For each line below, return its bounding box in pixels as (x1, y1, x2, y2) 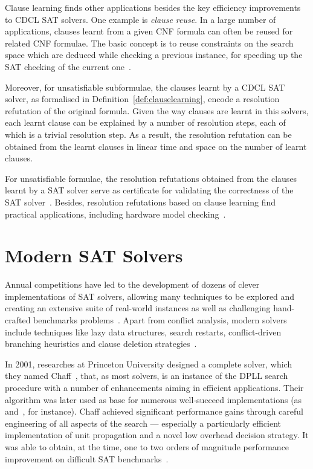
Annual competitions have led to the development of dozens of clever (5, 278, 260, 291)
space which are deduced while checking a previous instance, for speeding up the (5, 48, 303, 61)
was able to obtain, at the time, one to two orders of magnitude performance (5, 440, 289, 453)
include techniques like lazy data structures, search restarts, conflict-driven (5, 325, 282, 338)
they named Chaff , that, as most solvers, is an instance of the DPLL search (5, 369, 288, 382)
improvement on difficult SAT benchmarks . (5, 452, 169, 465)
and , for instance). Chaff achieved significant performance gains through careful (5, 405, 303, 418)
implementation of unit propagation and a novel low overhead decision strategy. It (5, 429, 309, 441)
